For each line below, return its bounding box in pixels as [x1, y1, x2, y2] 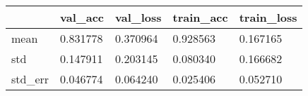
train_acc [172, 9, 228, 25]
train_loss [239, 9, 297, 25]
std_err [11, 71, 49, 87]
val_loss [115, 9, 162, 25]
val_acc [60, 9, 105, 25]
